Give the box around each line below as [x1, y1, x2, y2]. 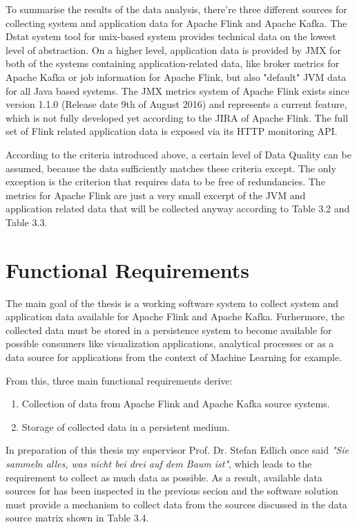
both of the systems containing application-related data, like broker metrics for [6, 56, 340, 71]
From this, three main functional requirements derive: [6, 373, 233, 387]
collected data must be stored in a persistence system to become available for [6, 322, 332, 337]
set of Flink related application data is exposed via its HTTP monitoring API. [6, 124, 338, 138]
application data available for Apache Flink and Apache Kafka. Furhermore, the [6, 309, 345, 324]
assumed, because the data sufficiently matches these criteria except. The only [6, 160, 336, 175]
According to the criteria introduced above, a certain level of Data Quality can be [6, 147, 351, 161]
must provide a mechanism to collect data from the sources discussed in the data [6, 497, 347, 511]
